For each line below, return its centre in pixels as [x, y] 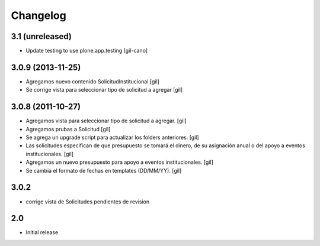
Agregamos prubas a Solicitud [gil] [68, 129]
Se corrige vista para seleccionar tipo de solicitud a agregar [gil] [104, 90]
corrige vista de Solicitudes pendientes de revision [88, 202]
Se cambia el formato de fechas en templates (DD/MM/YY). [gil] [104, 170]
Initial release [42, 232]
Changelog [39, 15]
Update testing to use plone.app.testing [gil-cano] [87, 51]
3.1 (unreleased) [41, 36]
